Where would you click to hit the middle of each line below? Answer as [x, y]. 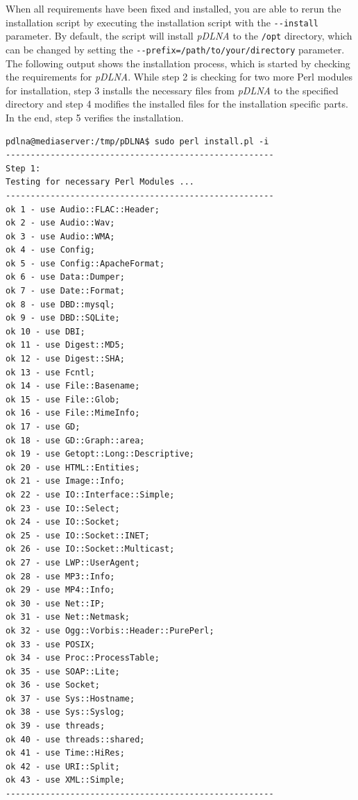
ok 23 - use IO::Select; [63, 508]
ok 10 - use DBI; [45, 331]
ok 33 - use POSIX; [50, 644]
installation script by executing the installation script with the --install [162, 22]
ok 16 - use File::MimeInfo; [73, 413]
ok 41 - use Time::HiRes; [65, 753]
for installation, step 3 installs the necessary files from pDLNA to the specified [172, 90]
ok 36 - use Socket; [53, 685]
